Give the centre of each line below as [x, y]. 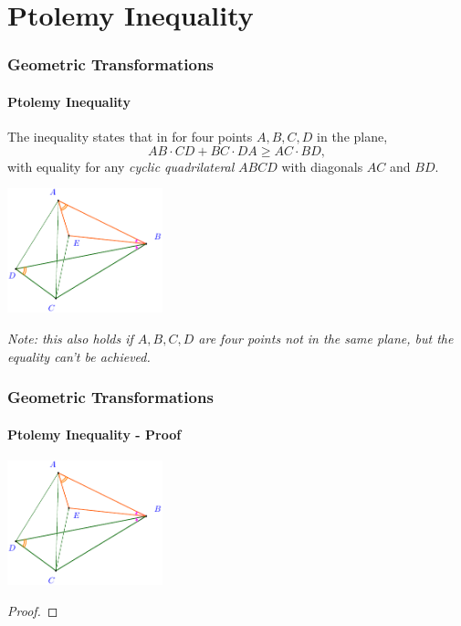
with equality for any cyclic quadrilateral [121, 166]
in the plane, [352, 137]
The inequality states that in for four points [130, 137]
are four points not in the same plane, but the [326, 339]
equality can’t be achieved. [79, 356]
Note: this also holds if [70, 339]
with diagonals [322, 166]
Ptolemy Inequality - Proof [94, 434]
